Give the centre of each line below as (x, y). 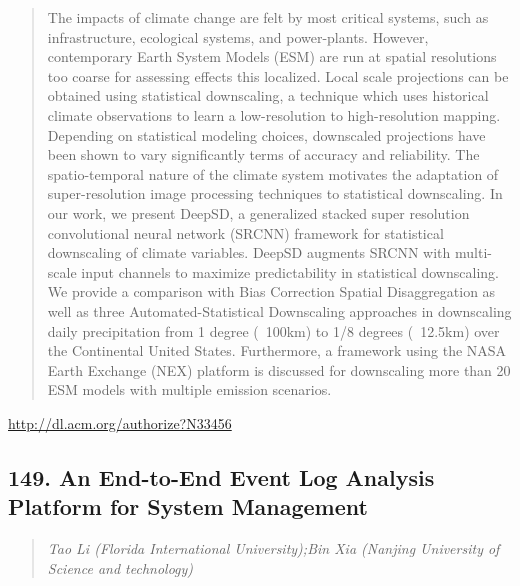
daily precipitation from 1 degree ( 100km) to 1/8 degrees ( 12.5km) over (273, 330)
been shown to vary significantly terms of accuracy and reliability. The (263, 154)
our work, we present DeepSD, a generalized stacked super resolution (258, 212)
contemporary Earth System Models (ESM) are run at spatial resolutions (272, 56)
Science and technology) (120, 567)
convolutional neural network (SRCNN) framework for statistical (245, 232)
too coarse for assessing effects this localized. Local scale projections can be (278, 75)
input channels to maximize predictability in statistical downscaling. (290, 271)
